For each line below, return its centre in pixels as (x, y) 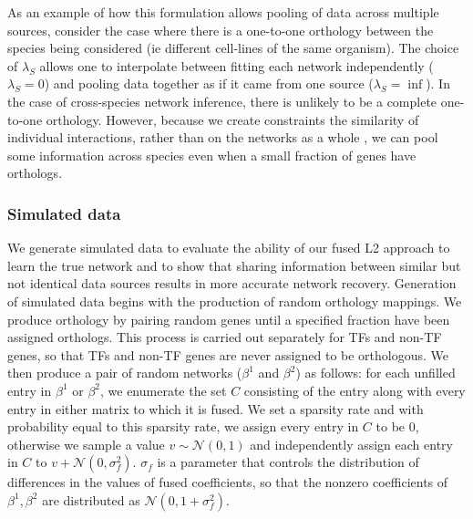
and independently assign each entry (351, 444)
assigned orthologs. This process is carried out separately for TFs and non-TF (225, 337)
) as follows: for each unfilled (375, 373)
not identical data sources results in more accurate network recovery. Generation (232, 283)
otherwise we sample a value (86, 444)
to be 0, (397, 426)
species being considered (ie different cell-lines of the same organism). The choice (233, 48)
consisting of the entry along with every (355, 390)
